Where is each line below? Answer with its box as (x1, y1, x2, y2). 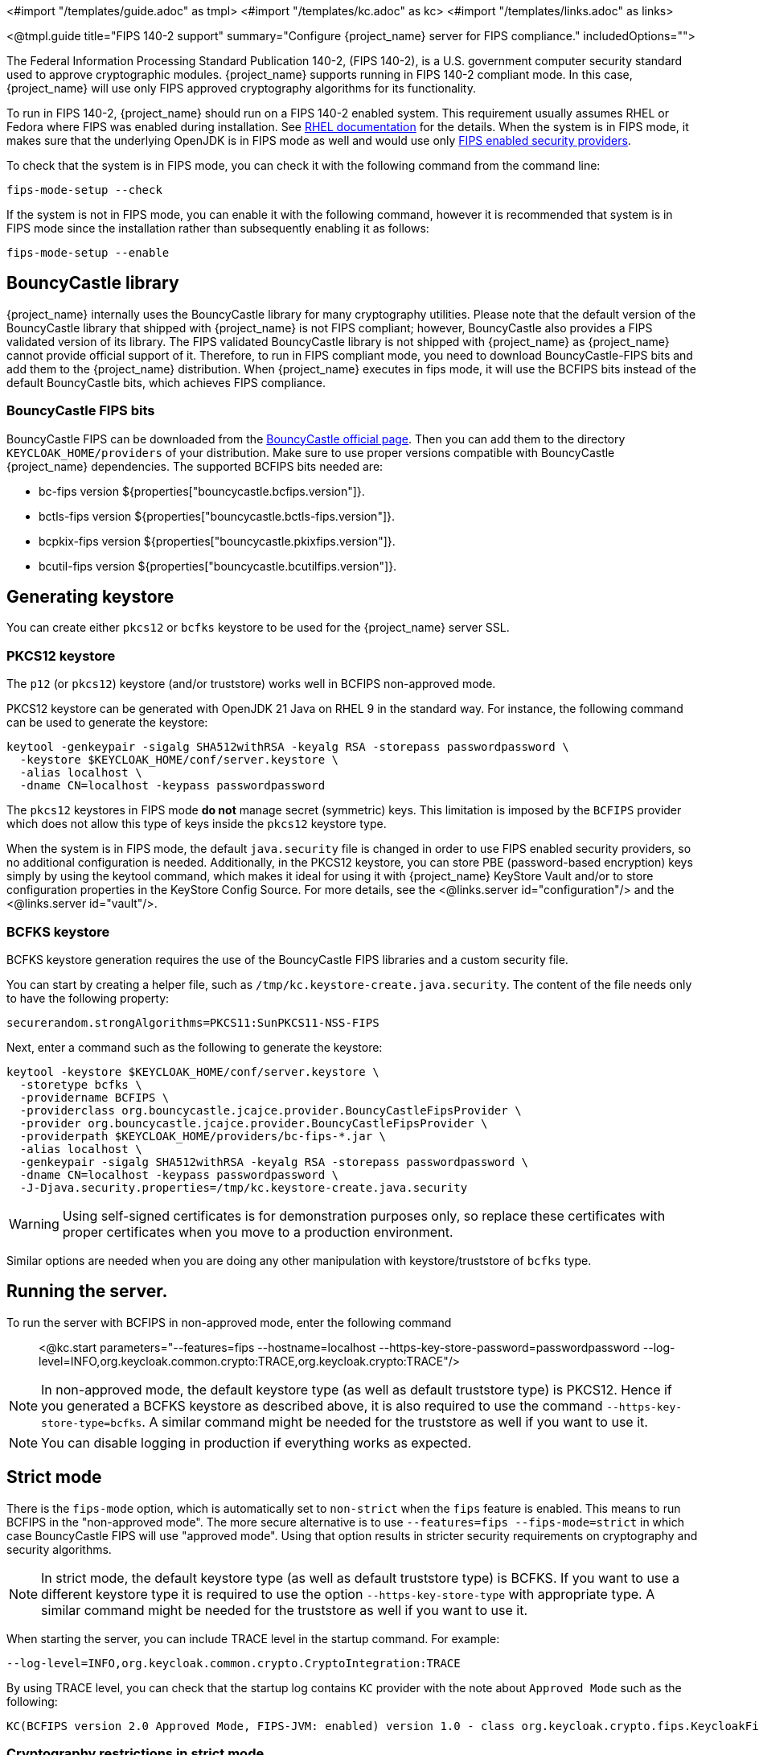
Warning (9, 1215, 59, 1232)
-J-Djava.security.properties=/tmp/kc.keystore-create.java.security (19, 1180, 468, 1194)
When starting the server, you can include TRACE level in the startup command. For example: (6, 1631, 500, 1646)
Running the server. (6, 1281, 168, 1302)
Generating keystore (6, 587, 174, 608)
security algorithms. (6, 1542, 112, 1556)
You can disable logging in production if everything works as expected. (41, 1434, 472, 1451)
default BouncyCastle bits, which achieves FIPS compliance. (6, 375, 326, 389)
